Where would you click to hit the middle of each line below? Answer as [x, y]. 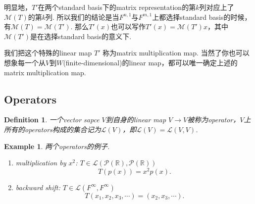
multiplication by [41, 163]
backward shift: [38, 187]
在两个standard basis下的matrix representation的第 [117, 7]
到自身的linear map [136, 120]
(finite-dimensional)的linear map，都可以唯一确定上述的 [150, 62]
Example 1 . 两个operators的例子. [57, 146]
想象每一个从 [25, 62]
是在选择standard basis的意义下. [81, 36]
